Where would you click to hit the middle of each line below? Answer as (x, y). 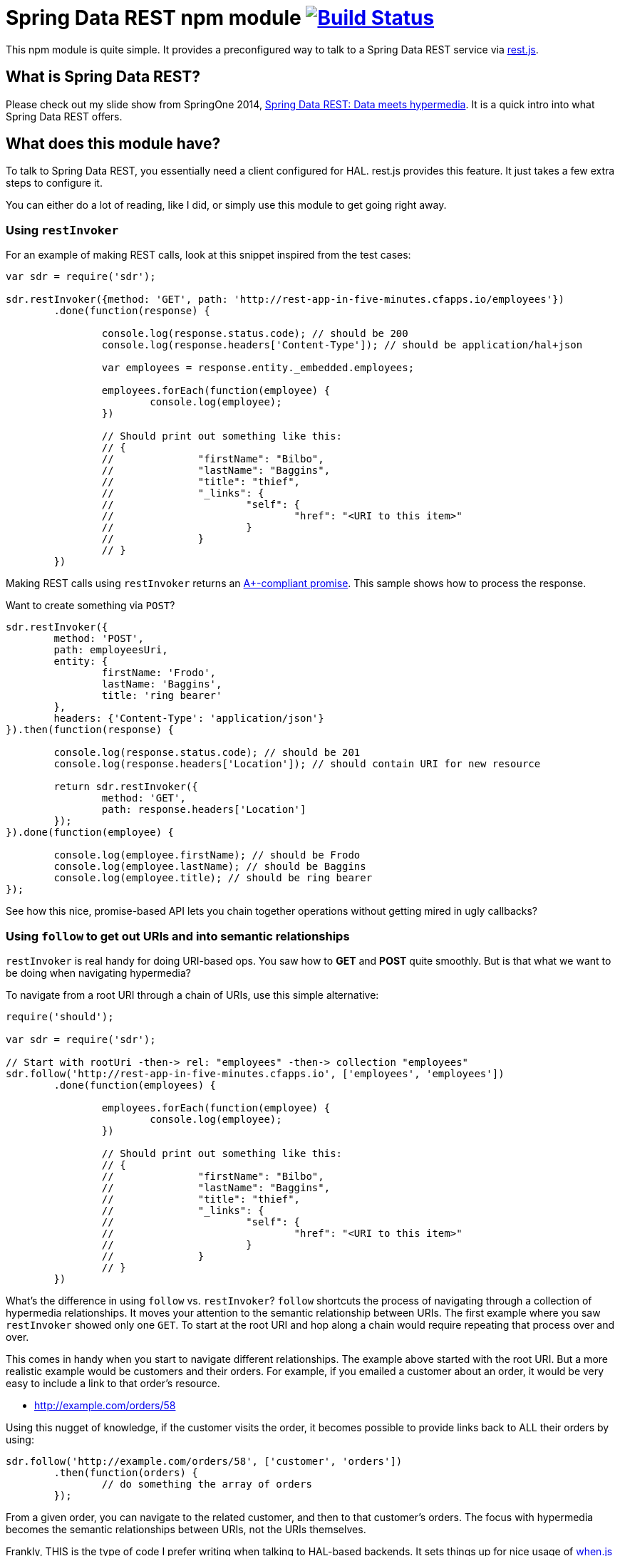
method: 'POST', (99, 639)
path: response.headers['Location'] (204, 810)
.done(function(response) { (132, 311)
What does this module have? (113, 144)
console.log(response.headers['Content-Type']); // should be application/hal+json (342, 345)
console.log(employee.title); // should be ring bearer (213, 878)
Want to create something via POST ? (91, 606)
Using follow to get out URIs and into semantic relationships (178, 936)
